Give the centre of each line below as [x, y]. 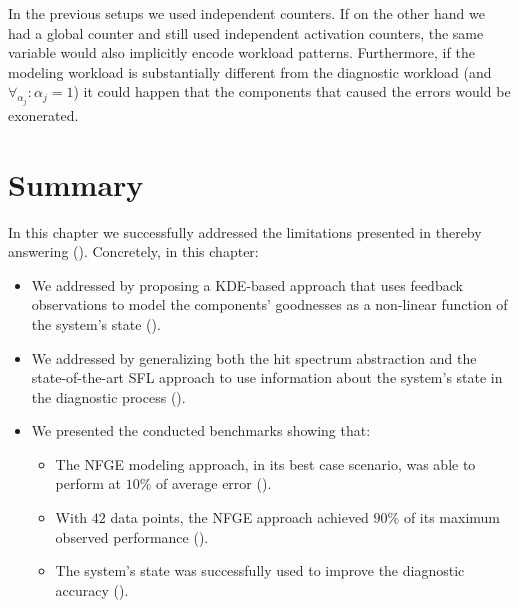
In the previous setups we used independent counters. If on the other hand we [246, 13]
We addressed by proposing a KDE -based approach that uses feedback [247, 284]
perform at [88, 483]
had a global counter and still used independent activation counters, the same [246, 32]
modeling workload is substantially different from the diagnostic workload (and [250, 71]
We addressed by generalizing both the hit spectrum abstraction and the [254, 357]
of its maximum [452, 517]
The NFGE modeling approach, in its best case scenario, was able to [265, 463]
